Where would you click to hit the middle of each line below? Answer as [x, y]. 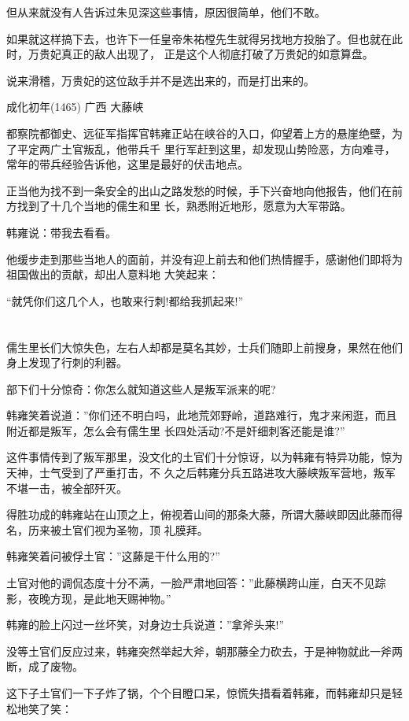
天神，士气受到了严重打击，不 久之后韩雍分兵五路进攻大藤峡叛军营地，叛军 [201, 473]
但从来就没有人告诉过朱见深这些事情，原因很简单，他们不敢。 [166, 12]
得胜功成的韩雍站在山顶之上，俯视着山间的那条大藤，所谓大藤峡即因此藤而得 [204, 514]
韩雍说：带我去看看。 [61, 232]
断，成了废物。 [45, 666]
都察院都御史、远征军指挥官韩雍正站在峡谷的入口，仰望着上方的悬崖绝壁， [199, 133]
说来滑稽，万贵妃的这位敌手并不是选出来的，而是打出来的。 [160, 80]
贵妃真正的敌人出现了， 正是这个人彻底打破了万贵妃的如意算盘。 [206, 54]
